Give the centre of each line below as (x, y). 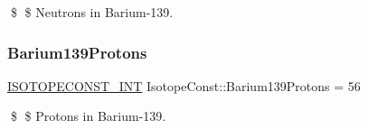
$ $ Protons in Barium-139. (88, 116)
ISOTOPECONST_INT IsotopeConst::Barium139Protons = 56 (184, 85)
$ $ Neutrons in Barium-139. (92, 12)
